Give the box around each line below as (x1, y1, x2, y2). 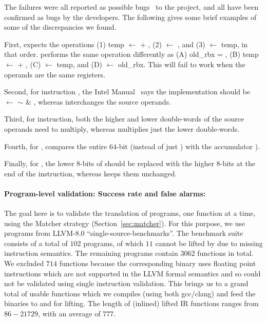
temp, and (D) (56, 58, 103, 69)
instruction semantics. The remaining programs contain (4, 248, 178, 258)
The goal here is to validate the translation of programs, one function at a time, (4, 208, 256, 218)
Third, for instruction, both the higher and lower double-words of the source (4, 113, 244, 124)
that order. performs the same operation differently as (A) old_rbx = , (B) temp (4, 49, 259, 59)
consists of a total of (4, 237, 68, 248)
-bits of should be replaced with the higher (80, 158, 214, 169)
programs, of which (83, 237, 144, 248)
